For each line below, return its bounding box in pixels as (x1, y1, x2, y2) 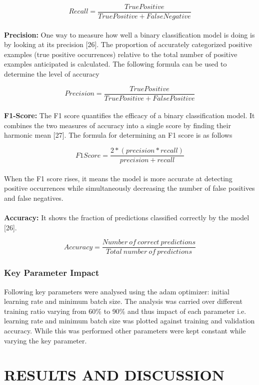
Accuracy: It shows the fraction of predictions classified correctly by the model (4, 212, 249, 223)
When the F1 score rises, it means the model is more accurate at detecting (4, 173, 232, 183)
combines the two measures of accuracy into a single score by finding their (4, 120, 231, 130)
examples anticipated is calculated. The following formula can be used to (4, 59, 227, 69)
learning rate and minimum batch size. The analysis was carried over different (4, 296, 242, 306)
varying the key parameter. (4, 335, 87, 345)
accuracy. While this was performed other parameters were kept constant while (4, 325, 246, 335)
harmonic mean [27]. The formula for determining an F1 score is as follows (4, 130, 232, 140)
